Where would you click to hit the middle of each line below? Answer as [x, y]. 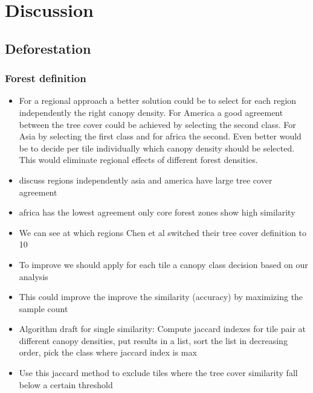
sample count [44, 308]
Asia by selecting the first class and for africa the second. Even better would [160, 136]
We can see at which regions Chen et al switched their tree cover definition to [163, 232]
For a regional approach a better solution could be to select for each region [158, 101]
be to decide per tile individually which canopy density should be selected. [157, 148]
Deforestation [48, 48]
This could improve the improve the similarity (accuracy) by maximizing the [161, 297]
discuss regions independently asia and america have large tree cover [146, 180]
